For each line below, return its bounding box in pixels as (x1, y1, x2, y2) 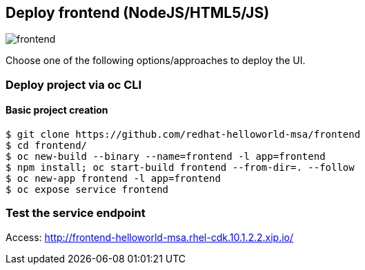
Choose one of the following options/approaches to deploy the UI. (6, 54, 306, 67)
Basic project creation (6, 104, 108, 116)
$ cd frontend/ (6, 140, 88, 152)
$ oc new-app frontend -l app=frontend (6, 173, 221, 185)
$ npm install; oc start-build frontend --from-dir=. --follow (6, 162, 355, 174)
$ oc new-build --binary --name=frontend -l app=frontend (6, 151, 326, 163)
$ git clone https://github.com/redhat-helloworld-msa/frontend (6, 129, 361, 141)
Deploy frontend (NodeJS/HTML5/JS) (6, 4, 270, 21)
